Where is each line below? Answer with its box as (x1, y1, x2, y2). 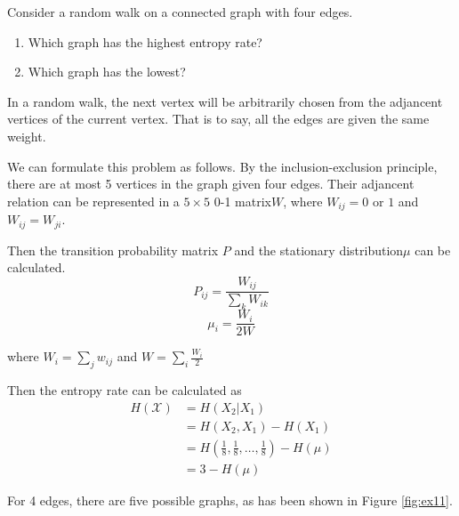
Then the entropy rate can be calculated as (7, 380, 242, 399)
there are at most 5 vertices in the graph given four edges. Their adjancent (7, 174, 415, 193)
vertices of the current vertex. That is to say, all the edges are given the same (7, 109, 430, 128)
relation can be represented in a (7, 191, 180, 210)
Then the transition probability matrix (7, 240, 219, 259)
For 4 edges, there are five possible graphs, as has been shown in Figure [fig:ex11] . (7, 490, 453, 509)
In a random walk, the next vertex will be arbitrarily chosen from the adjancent (7, 92, 443, 110)
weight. (7, 126, 46, 145)
